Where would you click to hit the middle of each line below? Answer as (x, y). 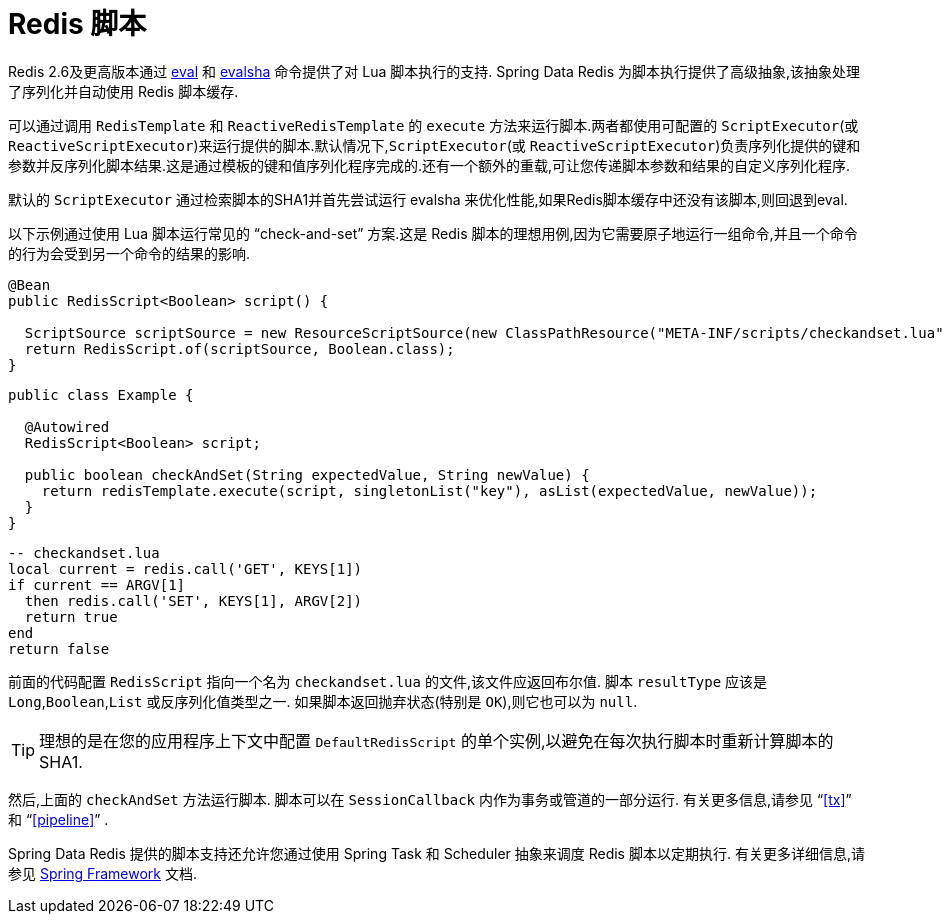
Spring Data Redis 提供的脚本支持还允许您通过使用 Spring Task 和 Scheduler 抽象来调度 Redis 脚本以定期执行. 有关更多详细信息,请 (436, 853)
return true (71, 616)
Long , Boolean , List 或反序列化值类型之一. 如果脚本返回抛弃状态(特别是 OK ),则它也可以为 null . (323, 701)
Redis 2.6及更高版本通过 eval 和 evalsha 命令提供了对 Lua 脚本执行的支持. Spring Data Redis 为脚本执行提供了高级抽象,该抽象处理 (434, 71)
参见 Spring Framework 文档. (102, 873)
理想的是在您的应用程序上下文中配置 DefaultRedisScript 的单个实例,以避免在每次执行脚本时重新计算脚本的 (436, 740)
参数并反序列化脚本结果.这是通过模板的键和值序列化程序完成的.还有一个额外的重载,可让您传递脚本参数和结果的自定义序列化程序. (429, 165)
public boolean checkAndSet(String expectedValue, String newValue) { (307, 474)
